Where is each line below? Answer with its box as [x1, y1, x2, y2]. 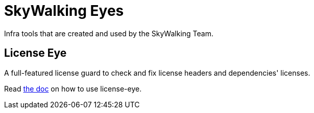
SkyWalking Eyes [4, 2, 124, 19]
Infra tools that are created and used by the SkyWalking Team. [4, 29, 213, 38]
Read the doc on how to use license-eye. [4, 84, 142, 93]
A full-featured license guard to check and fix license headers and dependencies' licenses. [4, 68, 310, 77]
